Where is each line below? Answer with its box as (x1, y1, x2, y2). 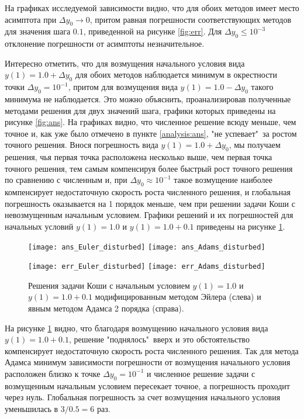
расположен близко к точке (5, 367, 101, 379)
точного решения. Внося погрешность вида (5, 138, 158, 151)
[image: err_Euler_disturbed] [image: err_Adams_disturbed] (28, 262, 265, 271)
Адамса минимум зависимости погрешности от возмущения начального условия (5, 356, 291, 368)
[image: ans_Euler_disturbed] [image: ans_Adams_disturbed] (28, 243, 265, 251)
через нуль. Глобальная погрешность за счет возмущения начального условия (5, 391, 281, 403)
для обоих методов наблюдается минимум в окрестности (75, 68, 277, 81)
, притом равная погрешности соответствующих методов (89, 13, 292, 25)
